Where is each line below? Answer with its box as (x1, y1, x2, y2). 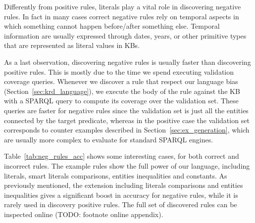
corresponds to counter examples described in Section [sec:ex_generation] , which (4, 125, 250, 135)
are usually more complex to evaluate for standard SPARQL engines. (4, 134, 213, 144)
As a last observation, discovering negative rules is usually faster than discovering (4, 56, 251, 67)
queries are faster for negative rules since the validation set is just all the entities (4, 105, 249, 115)
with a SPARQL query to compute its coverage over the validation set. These (4, 95, 239, 106)
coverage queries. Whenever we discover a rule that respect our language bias (4, 76, 238, 87)
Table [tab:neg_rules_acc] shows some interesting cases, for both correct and (4, 151, 239, 161)
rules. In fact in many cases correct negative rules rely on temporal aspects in (4, 11, 239, 21)
